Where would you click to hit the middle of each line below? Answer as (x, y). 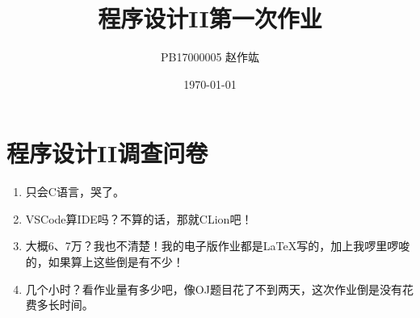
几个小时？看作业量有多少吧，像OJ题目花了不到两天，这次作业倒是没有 (214, 289)
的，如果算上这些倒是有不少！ (105, 262)
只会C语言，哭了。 (75, 192)
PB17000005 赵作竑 (210, 57)
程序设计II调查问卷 (107, 153)
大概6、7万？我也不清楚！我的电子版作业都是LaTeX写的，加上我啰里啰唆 (218, 246)
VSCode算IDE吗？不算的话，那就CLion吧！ (139, 218)
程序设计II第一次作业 (210, 18)
